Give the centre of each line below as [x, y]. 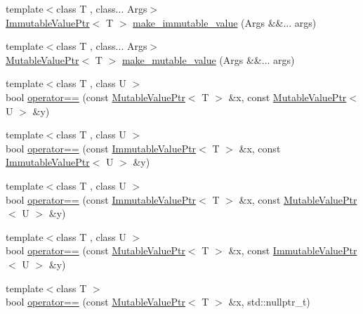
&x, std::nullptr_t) [269, 302]
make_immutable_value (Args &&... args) [225, 22]
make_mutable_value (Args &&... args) [208, 59]
